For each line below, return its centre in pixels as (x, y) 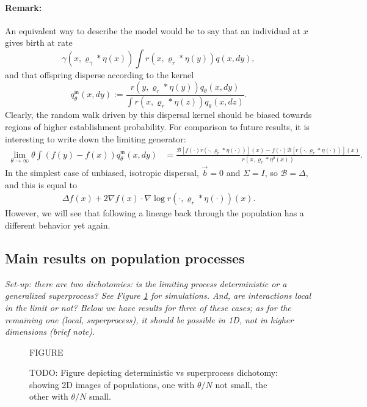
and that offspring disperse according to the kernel (100, 74)
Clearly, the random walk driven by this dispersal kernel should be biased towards (158, 115)
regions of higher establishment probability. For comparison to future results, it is (157, 127)
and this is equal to (41, 184)
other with (49, 396)
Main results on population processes (125, 258)
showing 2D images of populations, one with (112, 384)
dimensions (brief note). (50, 332)
